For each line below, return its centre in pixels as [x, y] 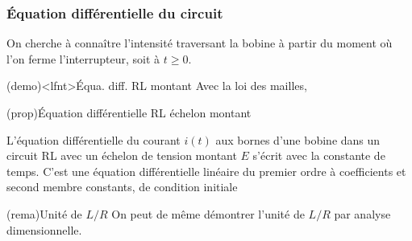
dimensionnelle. [44, 229]
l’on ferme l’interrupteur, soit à [83, 58]
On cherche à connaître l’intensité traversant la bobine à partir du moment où [200, 43]
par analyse [362, 213]
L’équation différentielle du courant [94, 139]
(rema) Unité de [44, 213]
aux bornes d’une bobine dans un [298, 139]
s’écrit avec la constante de [319, 155]
